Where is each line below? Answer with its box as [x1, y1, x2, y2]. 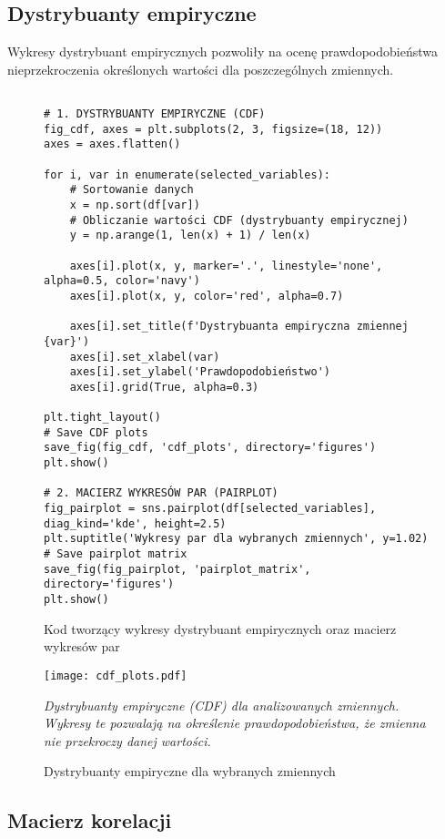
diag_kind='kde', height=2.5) [44, 517, 227, 530]
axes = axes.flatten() [44, 138, 181, 151]
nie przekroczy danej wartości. [44, 731, 211, 750]
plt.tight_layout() [44, 411, 161, 425]
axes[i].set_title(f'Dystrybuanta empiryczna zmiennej [69, 320, 409, 333]
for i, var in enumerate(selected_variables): [44, 168, 330, 181]
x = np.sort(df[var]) [69, 198, 200, 211]
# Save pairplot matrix [44, 547, 187, 561]
